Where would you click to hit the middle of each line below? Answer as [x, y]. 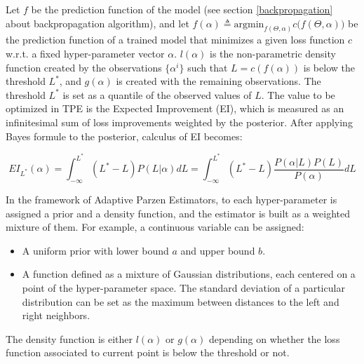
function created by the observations [84, 67]
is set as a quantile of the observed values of [157, 94]
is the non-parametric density [273, 54]
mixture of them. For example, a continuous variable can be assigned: [155, 227]
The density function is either [69, 338]
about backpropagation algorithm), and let [97, 23]
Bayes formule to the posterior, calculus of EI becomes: [124, 136]
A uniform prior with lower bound [95, 250]
